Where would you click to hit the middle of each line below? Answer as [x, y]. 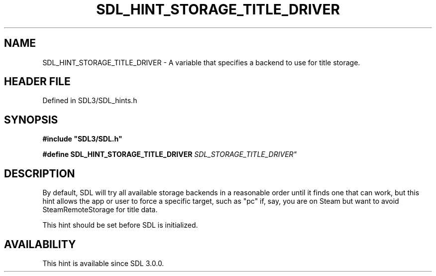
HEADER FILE [37, 82]
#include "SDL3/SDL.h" [82, 139]
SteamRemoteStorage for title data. [100, 210]
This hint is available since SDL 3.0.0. [103, 263]
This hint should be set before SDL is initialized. [120, 225]
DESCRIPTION [40, 173]
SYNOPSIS [31, 120]
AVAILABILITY [40, 244]
